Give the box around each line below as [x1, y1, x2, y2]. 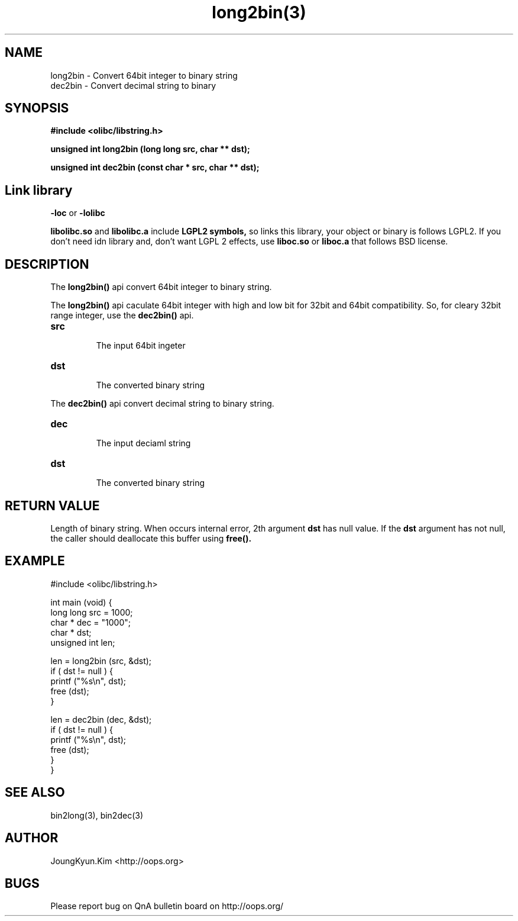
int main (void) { [50, 597, 112, 607]
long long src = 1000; [50, 607, 133, 617]
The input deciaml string [96, 438, 191, 449]
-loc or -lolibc [50, 208, 105, 218]
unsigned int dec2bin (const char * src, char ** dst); [50, 162, 260, 173]
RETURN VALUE [5, 498, 100, 513]
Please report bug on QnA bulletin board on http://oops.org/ [50, 901, 284, 912]
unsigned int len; [50, 637, 115, 648]
